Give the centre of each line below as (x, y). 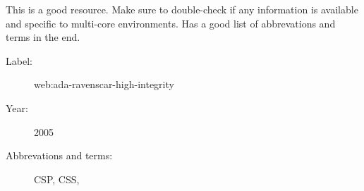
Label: (19, 60)
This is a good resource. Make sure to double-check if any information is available (182, 9)
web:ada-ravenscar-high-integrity (104, 84)
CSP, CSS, (57, 179)
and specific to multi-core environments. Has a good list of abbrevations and (171, 23)
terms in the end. (43, 37)
